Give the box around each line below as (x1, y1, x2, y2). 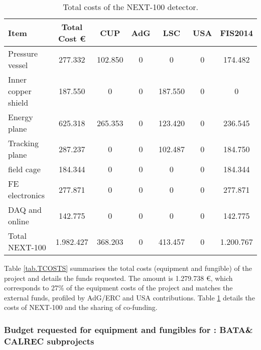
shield (8, 97, 29, 108)
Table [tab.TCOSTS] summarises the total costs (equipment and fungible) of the (4, 263, 252, 273)
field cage (8, 163, 41, 175)
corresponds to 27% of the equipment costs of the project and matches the (4, 282, 233, 293)
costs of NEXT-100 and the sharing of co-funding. (4, 302, 158, 312)
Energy (8, 111, 33, 123)
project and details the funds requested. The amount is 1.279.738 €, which (4, 272, 233, 283)
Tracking (8, 137, 39, 149)
